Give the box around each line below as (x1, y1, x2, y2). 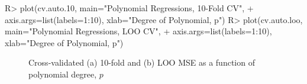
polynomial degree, (28, 67, 97, 80)
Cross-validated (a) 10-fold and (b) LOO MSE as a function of (28, 56, 255, 69)
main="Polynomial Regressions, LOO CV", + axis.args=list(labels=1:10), (5, 25, 272, 37)
